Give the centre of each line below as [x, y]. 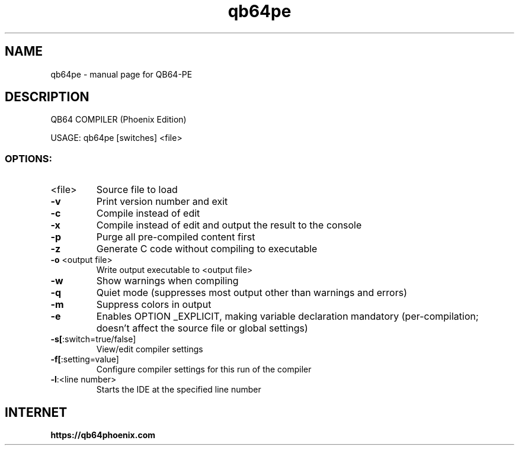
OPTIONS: [28, 158]
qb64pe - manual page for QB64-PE [121, 74]
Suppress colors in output [154, 305]
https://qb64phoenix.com [103, 435]
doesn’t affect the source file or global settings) [202, 328]
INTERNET [36, 412]
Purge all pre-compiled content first [176, 237]
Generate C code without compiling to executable [207, 249]
